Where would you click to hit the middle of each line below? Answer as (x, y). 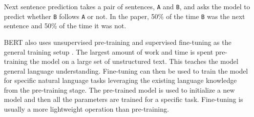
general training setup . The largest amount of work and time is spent (109, 51)
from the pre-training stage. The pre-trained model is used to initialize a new (119, 89)
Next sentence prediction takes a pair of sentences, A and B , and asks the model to (127, 6)
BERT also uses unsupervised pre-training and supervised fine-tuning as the (118, 42)
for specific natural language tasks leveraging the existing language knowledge (120, 80)
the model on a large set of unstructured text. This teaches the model (134, 61)
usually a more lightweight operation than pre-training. (86, 109)
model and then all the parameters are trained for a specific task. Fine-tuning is (124, 99)
